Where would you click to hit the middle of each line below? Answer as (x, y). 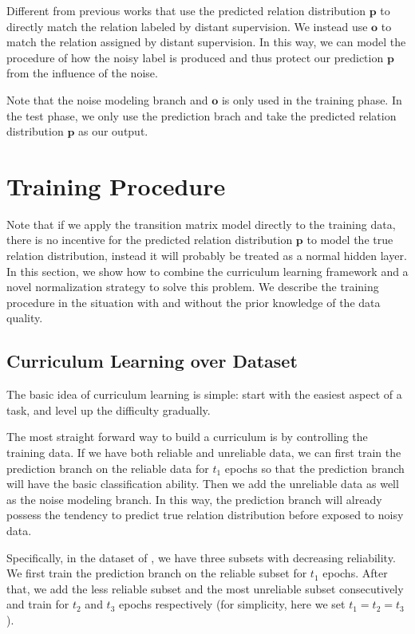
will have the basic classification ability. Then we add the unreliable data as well (203, 484)
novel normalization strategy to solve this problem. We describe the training (193, 287)
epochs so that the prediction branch (314, 468)
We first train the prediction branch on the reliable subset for (157, 573)
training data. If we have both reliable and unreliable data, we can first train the (204, 453)
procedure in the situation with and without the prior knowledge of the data (194, 302)
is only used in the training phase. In (312, 99)
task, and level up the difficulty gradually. (109, 410)
